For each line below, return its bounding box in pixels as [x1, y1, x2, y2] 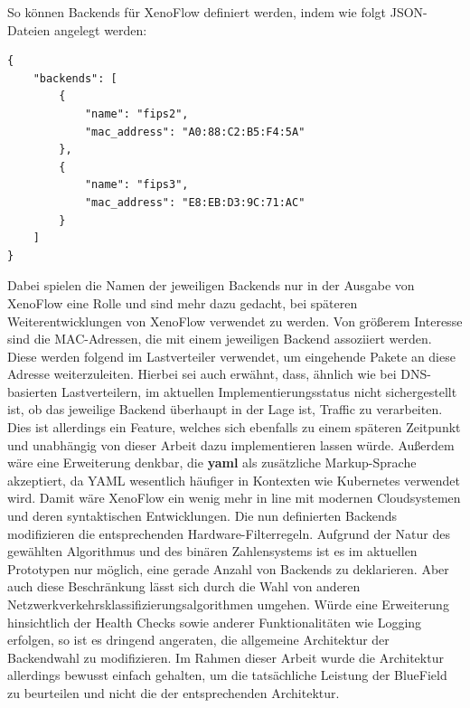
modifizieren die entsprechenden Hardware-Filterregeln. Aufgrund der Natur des [7, 524, 450, 543]
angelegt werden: [53, 20, 147, 39]
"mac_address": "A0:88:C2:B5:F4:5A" [84, 125, 305, 138]
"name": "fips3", [84, 178, 189, 192]
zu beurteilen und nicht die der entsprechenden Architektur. [7, 683, 340, 702]
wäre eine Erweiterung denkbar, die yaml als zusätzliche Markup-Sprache [7, 453, 417, 472]
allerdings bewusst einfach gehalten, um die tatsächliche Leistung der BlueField [7, 666, 447, 684]
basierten [7, 382, 58, 401]
